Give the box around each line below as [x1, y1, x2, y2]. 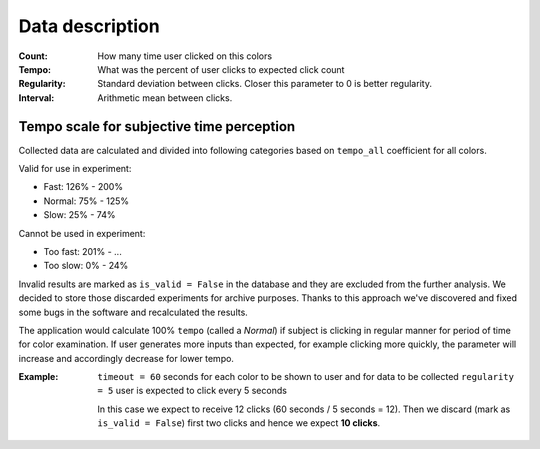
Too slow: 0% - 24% [43, 260, 129, 272]
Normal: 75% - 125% [43, 195, 130, 207]
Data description [18, 15, 160, 37]
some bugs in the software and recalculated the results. [18, 306, 249, 318]
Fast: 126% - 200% [43, 181, 124, 193]
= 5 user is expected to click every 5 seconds [97, 385, 287, 397]
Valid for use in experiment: [18, 163, 132, 175]
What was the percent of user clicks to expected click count [97, 63, 345, 75]
